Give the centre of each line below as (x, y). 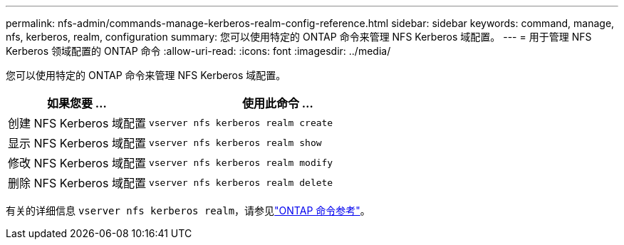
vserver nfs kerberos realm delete (241, 182)
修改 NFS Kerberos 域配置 (77, 163)
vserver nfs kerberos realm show (235, 142)
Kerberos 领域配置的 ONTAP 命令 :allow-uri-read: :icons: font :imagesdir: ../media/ (198, 51)
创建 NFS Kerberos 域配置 (77, 123)
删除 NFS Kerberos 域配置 (77, 183)
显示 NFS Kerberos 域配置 (77, 143)
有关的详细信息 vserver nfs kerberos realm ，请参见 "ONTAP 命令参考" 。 (188, 210)
